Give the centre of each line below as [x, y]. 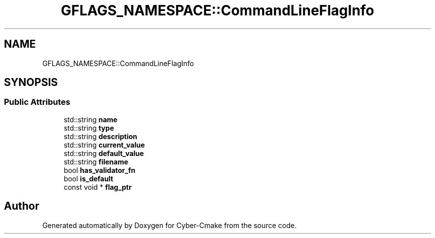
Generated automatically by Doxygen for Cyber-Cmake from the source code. [170, 225]
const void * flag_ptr [98, 187]
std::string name [91, 119]
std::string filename [96, 161]
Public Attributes [37, 102]
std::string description [101, 136]
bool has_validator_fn [100, 170]
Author [22, 206]
